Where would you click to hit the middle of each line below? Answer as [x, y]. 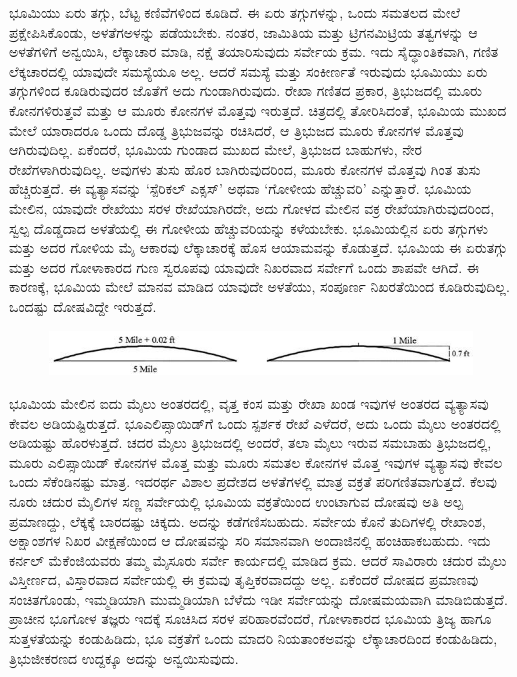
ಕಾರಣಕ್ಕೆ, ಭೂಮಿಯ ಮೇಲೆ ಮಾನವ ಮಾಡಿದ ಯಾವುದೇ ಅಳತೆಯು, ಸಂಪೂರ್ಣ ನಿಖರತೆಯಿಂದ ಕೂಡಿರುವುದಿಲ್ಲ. [259, 286]
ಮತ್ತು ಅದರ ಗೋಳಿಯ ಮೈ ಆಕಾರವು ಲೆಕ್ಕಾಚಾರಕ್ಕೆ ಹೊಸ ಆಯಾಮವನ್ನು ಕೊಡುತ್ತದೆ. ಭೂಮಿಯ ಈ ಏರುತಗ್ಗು [258, 247]
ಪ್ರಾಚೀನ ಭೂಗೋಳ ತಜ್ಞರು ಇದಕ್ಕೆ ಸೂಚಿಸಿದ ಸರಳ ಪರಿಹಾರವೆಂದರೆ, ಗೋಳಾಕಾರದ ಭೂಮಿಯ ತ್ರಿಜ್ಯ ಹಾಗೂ [250, 618]
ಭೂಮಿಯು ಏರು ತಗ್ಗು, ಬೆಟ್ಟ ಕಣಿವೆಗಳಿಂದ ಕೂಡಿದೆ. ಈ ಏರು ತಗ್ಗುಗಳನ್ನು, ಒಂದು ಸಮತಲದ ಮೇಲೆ [235, 12]
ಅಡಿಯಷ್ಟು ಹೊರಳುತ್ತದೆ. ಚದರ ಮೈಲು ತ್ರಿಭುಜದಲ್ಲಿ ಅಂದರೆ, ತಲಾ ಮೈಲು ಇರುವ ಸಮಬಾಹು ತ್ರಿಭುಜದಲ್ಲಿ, [250, 442]
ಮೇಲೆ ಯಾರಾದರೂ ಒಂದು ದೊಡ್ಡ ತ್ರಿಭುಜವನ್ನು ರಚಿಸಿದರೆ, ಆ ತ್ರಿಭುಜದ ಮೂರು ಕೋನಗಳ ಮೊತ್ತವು [236, 129]
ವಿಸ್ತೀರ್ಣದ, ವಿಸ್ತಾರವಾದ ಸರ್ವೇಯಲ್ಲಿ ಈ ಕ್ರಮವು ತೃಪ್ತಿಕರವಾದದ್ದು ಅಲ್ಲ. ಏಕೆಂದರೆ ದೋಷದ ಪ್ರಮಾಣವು [244, 579]
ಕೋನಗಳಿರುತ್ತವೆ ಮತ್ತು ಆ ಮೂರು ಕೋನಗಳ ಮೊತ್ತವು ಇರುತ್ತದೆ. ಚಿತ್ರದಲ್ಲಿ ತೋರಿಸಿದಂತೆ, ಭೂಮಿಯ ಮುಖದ [258, 109]
